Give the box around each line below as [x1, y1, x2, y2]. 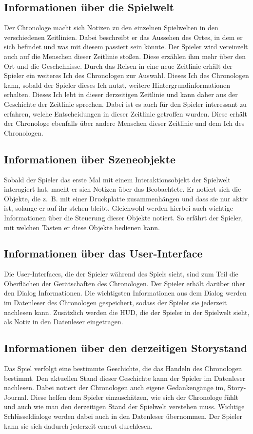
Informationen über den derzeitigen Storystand [4, 340, 248, 355]
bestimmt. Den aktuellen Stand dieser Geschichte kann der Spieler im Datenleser [4, 373, 246, 383]
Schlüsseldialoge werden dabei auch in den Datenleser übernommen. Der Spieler [4, 411, 242, 421]
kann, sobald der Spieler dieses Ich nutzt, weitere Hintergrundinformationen [4, 79, 231, 90]
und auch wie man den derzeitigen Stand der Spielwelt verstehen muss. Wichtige [4, 401, 245, 412]
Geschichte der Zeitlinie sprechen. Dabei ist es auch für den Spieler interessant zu [4, 99, 247, 109]
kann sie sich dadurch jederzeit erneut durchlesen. [4, 420, 153, 431]
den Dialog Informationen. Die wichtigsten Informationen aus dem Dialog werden [4, 288, 247, 298]
